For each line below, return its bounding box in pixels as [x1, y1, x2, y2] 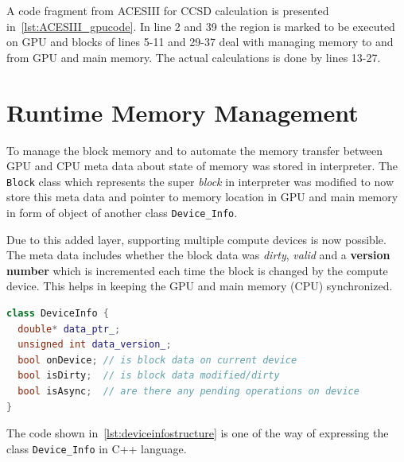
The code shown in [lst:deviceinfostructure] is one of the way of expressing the [6, 425, 389, 441]
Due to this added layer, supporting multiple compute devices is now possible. [6, 231, 387, 247]
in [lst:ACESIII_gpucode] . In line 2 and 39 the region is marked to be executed [6, 17, 395, 34]
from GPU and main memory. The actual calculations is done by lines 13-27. [6, 49, 381, 65]
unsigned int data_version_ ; [17, 339, 172, 351]
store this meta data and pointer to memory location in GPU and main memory [6, 188, 398, 205]
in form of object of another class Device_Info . [6, 204, 238, 220]
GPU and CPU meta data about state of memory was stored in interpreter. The [6, 157, 398, 174]
